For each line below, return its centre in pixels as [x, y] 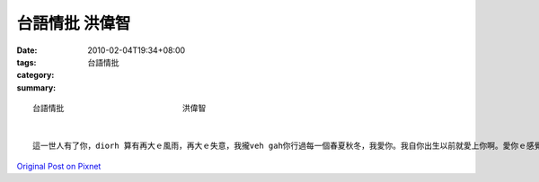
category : [35, 75]
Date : [27, 50]
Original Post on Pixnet [59, 166]
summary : [36, 87]
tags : [27, 62]
